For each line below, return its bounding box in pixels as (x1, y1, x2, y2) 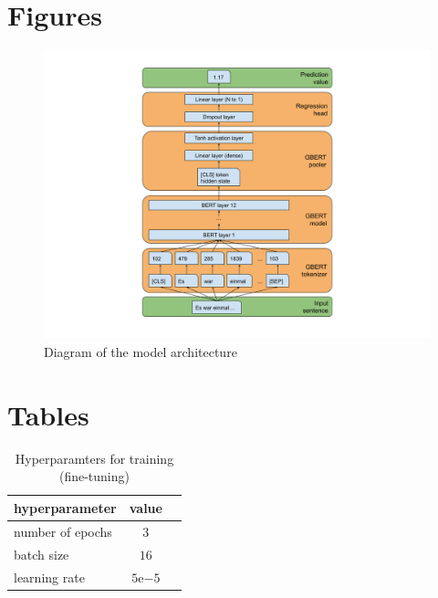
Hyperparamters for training (15, 448, 174, 467)
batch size (14, 544, 69, 563)
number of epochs (14, 521, 112, 540)
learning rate (14, 567, 85, 586)
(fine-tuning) (58, 467, 130, 486)
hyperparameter (14, 498, 117, 517)
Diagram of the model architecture (44, 342, 237, 362)
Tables (7, 395, 89, 433)
